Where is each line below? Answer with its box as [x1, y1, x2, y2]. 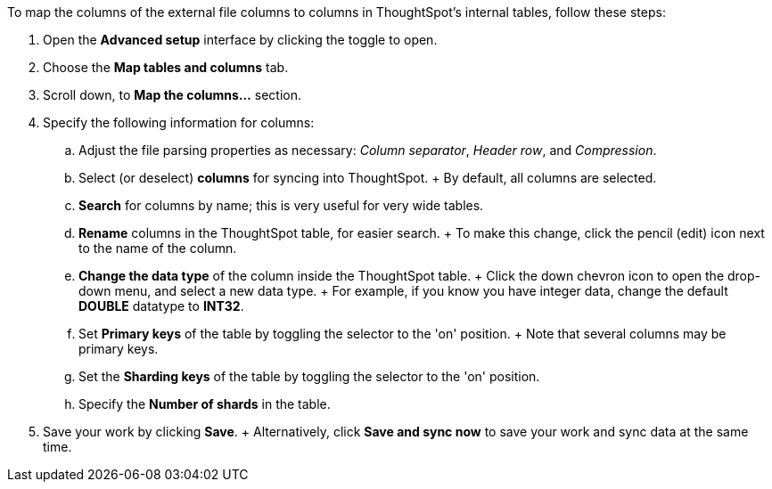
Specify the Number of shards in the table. [78, 396, 331, 412]
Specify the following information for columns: [43, 115, 315, 130]
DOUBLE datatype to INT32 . [78, 298, 244, 314]
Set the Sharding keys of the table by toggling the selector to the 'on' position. [78, 369, 540, 384]
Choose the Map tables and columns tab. [43, 60, 289, 75]
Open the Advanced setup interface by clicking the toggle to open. [43, 32, 438, 47]
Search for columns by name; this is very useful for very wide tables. [78, 198, 484, 213]
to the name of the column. [78, 240, 237, 256]
